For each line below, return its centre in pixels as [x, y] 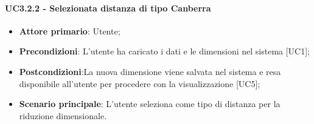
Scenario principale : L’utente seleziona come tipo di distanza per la [150, 104]
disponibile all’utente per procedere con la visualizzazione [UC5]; [140, 83]
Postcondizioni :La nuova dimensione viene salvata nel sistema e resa [150, 71]
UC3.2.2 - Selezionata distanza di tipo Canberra [108, 8]
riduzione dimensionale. [63, 115]
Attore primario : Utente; [70, 31]
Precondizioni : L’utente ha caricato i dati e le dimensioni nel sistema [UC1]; [165, 51]
